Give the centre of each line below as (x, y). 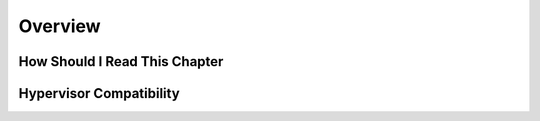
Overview (59, 26)
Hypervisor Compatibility (99, 93)
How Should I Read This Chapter (121, 61)
